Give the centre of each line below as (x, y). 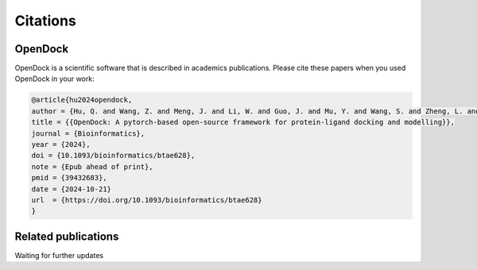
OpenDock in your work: (54, 79)
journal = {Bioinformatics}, (88, 133)
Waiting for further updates (59, 255)
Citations (46, 21)
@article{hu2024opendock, (82, 100)
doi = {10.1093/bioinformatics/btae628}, (113, 156)
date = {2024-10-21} (71, 189)
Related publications (67, 236)
